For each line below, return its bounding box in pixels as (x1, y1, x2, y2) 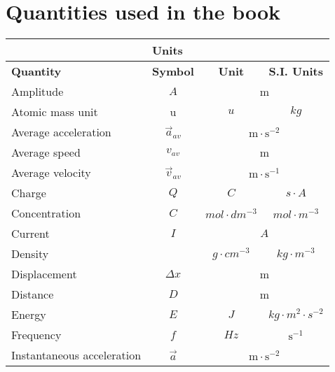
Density (11, 245, 49, 262)
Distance (11, 286, 54, 303)
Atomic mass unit (11, 103, 98, 120)
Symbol (152, 63, 194, 80)
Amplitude (11, 83, 64, 100)
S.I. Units (268, 63, 324, 80)
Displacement (11, 266, 77, 282)
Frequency (11, 327, 62, 343)
